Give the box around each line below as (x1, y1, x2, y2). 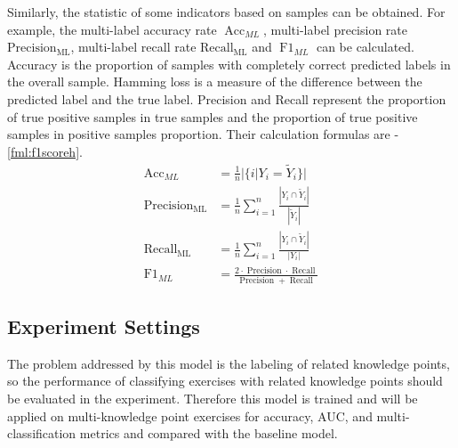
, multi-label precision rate (263, 20, 407, 38)
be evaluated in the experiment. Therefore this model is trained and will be (7, 388, 418, 407)
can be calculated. (316, 37, 414, 56)
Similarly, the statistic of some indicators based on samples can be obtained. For (7, 3, 446, 20)
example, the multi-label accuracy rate (7, 20, 217, 38)
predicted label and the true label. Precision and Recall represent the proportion (7, 89, 446, 108)
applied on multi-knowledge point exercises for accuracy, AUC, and (7, 406, 373, 425)
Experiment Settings (7, 312, 200, 339)
